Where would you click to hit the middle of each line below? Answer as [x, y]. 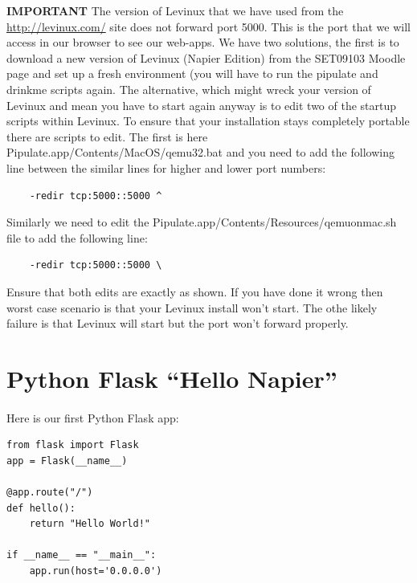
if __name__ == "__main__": [82, 555]
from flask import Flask [73, 445]
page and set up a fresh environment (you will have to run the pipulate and [192, 73]
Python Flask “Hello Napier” [172, 378]
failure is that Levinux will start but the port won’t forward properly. [178, 323]
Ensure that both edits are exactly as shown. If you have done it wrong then [195, 291]
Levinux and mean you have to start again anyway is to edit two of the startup [202, 105]
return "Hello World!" [90, 524]
